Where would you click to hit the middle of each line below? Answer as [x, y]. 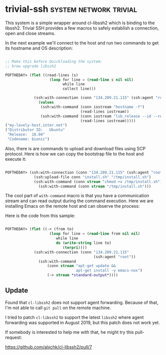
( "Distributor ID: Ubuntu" [35, 130]
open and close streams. [30, 33]
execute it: [16, 159]
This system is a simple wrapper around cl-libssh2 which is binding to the [80, 23]
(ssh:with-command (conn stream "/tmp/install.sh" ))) [95, 186]
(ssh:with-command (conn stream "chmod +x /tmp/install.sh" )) [99, 181]
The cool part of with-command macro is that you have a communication [77, 196]
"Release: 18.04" [26, 134]
